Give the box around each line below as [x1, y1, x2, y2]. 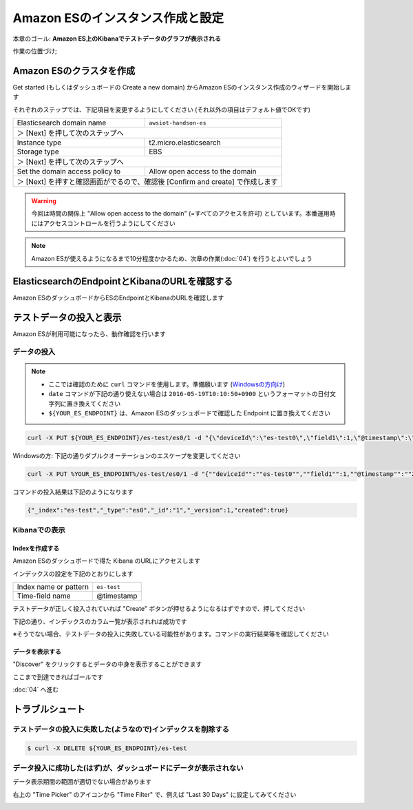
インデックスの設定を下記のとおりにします [12, 569, 134, 578]
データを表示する [12, 647, 61, 656]
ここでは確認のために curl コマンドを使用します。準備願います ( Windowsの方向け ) [48, 380, 286, 388]
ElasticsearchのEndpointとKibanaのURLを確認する [12, 276, 233, 287]
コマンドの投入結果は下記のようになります [12, 488, 134, 496]
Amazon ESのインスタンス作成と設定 [12, 10, 224, 25]
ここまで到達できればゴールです [12, 672, 103, 681]
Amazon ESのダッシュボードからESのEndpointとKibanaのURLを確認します [12, 293, 224, 302]
